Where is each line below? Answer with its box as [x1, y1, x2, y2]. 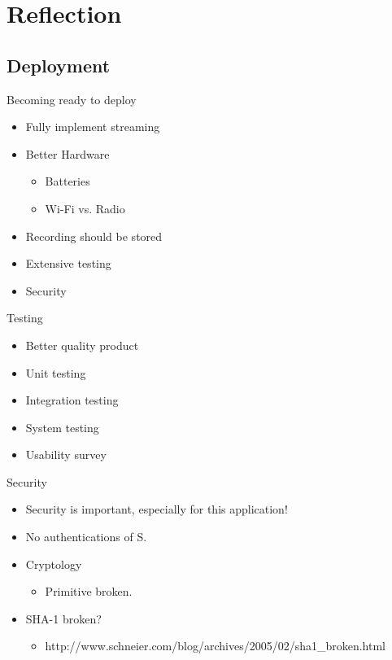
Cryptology [25, 555, 82, 572]
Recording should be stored [25, 227, 163, 244]
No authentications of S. [25, 528, 147, 545]
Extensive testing [25, 255, 111, 272]
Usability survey [25, 446, 107, 463]
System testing [25, 418, 99, 435]
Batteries [45, 173, 90, 190]
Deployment [7, 52, 111, 77]
